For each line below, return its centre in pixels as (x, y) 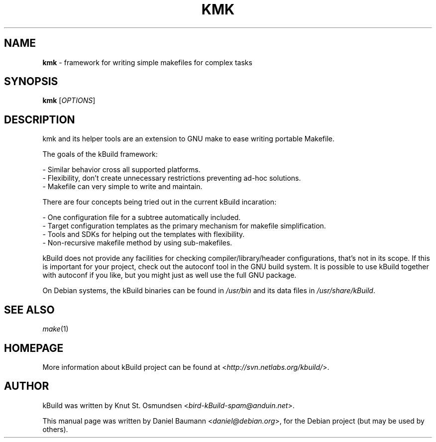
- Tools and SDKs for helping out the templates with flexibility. (144, 234)
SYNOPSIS (31, 82)
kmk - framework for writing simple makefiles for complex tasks (147, 62)
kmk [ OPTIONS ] (69, 101)
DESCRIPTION (40, 119)
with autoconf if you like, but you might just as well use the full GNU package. (169, 275)
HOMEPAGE (34, 348)
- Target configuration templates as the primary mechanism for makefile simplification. (184, 226)
